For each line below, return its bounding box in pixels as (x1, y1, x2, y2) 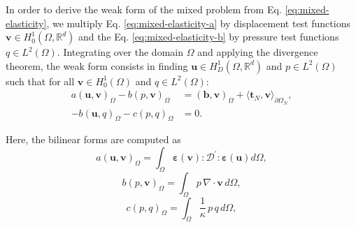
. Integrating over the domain (57, 45, 183, 59)
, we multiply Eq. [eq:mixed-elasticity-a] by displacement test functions (46, 15, 350, 30)
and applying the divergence (197, 45, 318, 59)
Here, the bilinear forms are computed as (6, 132, 181, 147)
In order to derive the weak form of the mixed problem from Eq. (6, 2, 282, 16)
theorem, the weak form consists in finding (6, 58, 188, 73)
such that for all (6, 73, 75, 88)
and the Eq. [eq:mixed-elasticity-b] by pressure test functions (78, 29, 339, 44)
